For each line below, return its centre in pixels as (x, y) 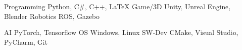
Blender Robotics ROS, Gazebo (52, 16)
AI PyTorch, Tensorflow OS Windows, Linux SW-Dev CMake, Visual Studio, (121, 32)
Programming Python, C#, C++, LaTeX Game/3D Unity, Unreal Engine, (117, 6)
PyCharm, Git (26, 42)
